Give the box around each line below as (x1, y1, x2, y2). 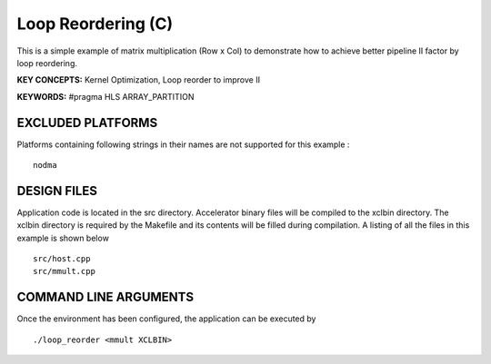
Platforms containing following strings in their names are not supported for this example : (16, 139, 350, 150)
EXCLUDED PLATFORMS (16, 114, 158, 131)
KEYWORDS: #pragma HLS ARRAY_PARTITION (16, 91, 195, 102)
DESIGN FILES (16, 182, 97, 199)
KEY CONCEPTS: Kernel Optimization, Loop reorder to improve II (16, 74, 261, 85)
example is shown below (16, 232, 109, 243)
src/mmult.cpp (33, 266, 95, 277)
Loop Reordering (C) (16, 14, 174, 34)
